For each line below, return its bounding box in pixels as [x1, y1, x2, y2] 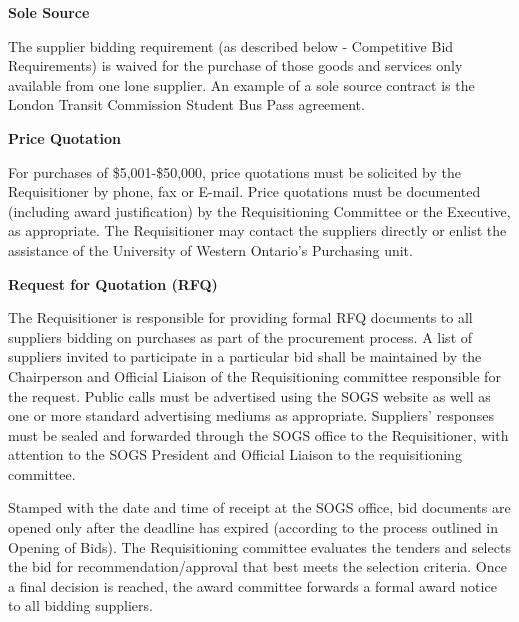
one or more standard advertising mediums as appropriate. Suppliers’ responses [8, 405, 494, 426]
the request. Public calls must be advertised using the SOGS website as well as [8, 385, 491, 406]
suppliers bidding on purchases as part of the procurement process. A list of [8, 326, 473, 347]
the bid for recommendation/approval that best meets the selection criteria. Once [8, 556, 507, 577]
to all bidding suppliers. [8, 595, 153, 616]
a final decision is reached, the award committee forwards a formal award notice [8, 575, 497, 596]
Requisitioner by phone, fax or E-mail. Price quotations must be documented [8, 181, 481, 202]
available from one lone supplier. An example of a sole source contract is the [8, 74, 475, 95]
